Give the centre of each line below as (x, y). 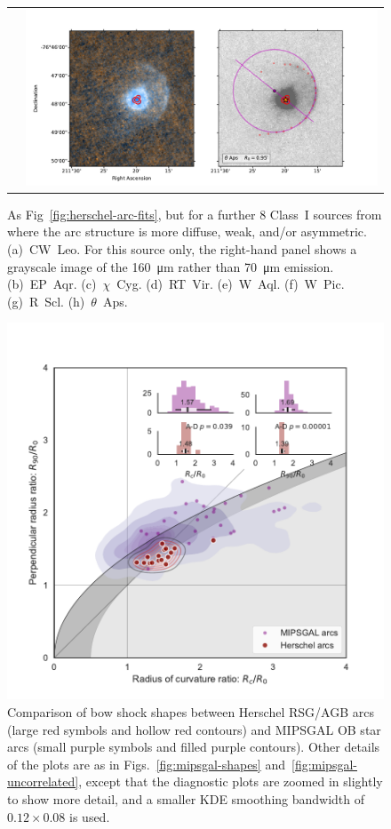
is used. (90, 816)
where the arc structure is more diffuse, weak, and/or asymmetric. (187, 231)
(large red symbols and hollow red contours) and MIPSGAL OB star (194, 729)
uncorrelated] (43, 781)
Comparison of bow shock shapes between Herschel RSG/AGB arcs (191, 712)
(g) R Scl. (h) (46, 301)
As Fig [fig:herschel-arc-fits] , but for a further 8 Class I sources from (195, 214)
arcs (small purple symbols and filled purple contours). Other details (194, 747)
